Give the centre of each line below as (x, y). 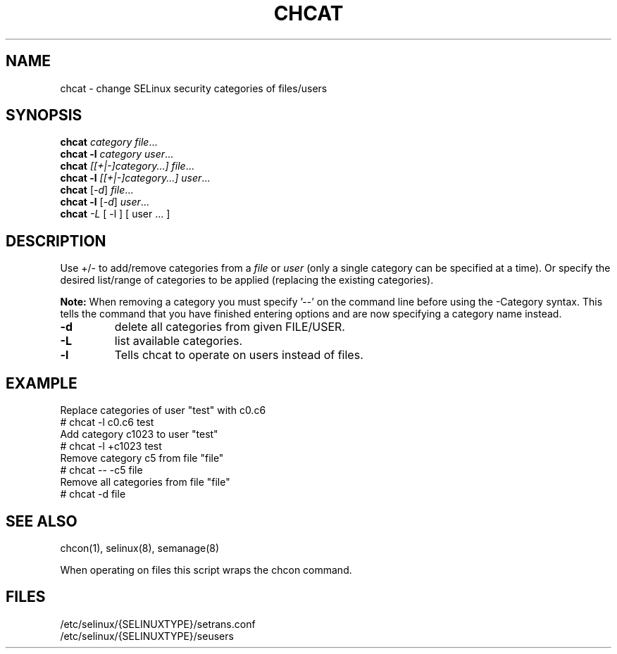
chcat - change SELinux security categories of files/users (194, 88)
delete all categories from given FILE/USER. (230, 327)
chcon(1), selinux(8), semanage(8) (140, 548)
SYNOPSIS (44, 115)
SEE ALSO (42, 521)
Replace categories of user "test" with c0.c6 (163, 410)
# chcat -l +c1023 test (111, 446)
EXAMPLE (42, 383)
